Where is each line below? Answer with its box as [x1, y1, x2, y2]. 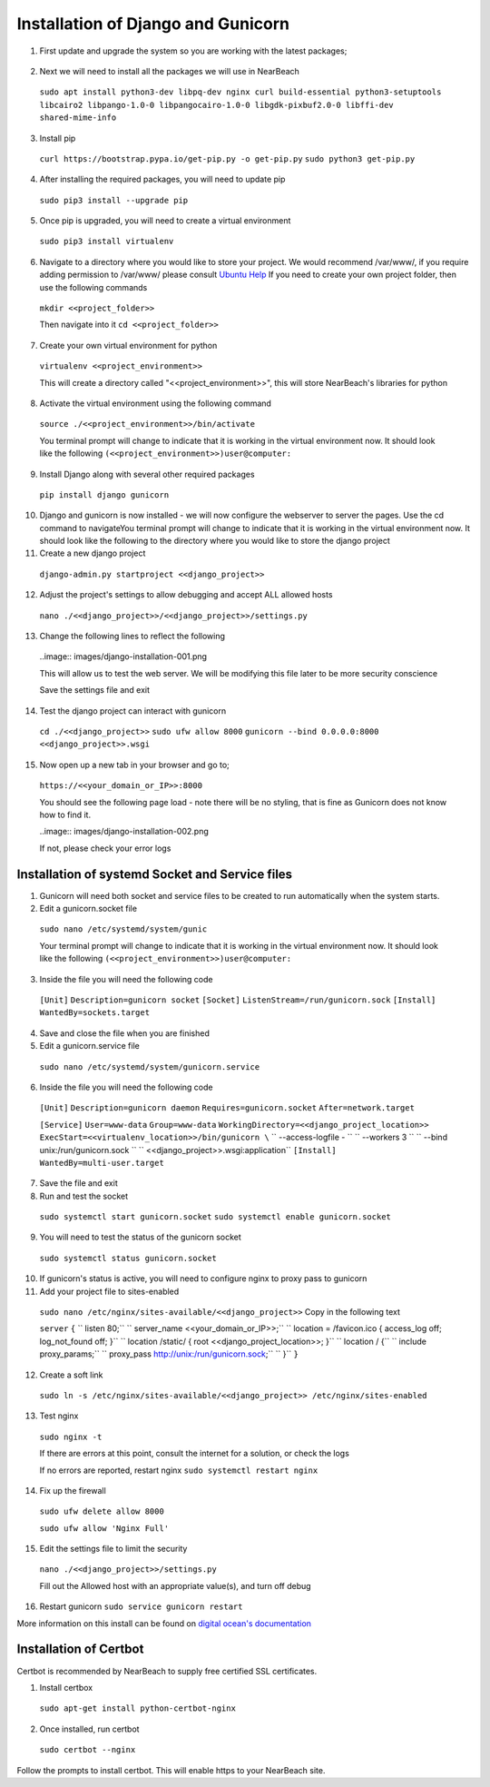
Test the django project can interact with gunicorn [39, 705, 227, 716]
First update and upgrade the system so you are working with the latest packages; [39, 45, 348, 56]
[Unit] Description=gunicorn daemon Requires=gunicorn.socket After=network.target [39, 1103, 415, 1113]
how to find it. [39, 809, 91, 820]
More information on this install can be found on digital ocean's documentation [16, 1617, 312, 1629]
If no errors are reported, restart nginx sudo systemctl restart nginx [39, 1465, 318, 1476]
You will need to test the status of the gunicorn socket [39, 1231, 242, 1243]
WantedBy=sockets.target [39, 1008, 150, 1018]
